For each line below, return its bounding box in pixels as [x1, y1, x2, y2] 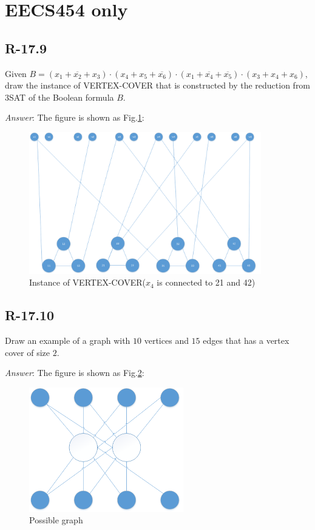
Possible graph [29, 514, 83, 526]
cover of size [5, 346, 50, 358]
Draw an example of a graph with [5, 334, 130, 346]
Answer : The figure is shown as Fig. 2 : [5, 366, 144, 379]
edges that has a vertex [203, 334, 290, 346]
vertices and [144, 334, 189, 346]
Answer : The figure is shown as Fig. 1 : [5, 111, 144, 124]
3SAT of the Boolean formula [5, 90, 114, 103]
